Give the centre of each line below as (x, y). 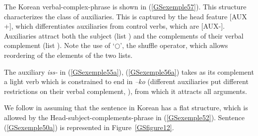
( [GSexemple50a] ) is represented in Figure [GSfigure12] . (89, 127)
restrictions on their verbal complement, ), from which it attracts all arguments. (126, 91)
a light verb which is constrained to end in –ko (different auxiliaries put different (126, 81)
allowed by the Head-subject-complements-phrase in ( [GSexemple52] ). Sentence (124, 117)
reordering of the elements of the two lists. (68, 55)
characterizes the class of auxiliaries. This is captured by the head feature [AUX (126, 16)
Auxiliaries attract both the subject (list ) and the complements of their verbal (124, 35)
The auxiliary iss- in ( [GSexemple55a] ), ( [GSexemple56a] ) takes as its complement (129, 71)
